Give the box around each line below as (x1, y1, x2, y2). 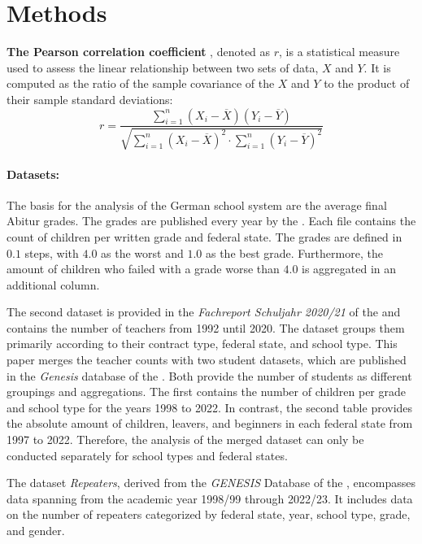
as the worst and (101, 244, 184, 261)
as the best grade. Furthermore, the (205, 244, 383, 261)
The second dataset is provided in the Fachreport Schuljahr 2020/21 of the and (7, 303, 401, 320)
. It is (363, 59, 391, 76)
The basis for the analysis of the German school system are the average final (7, 196, 387, 213)
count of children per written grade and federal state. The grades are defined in (7, 228, 402, 245)
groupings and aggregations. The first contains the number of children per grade (7, 383, 407, 400)
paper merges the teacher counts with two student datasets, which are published (7, 351, 407, 368)
